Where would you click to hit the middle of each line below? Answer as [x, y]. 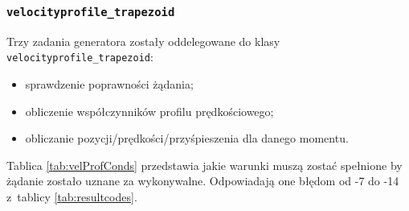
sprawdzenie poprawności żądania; [109, 84]
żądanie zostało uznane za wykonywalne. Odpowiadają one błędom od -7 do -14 [203, 181]
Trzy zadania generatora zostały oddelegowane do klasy [143, 41]
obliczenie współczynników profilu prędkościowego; [149, 111]
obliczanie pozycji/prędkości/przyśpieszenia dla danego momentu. [187, 138]
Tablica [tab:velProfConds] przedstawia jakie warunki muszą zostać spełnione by [204, 165]
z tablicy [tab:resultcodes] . [72, 197]
